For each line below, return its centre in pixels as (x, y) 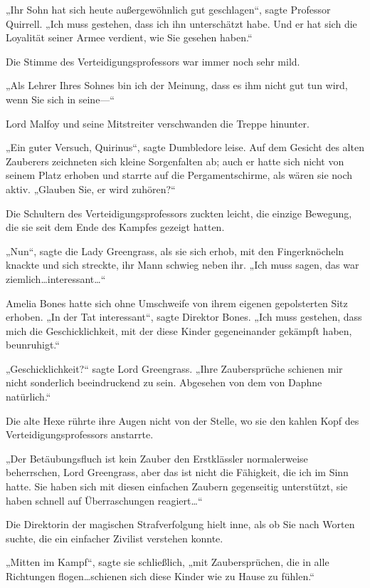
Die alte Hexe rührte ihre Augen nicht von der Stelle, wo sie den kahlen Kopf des (183, 420)
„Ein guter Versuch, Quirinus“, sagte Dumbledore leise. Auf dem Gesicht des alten (185, 147)
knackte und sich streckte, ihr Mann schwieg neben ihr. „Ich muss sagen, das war (183, 265)
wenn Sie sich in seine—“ (60, 99)
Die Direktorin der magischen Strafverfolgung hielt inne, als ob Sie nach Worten (180, 524)
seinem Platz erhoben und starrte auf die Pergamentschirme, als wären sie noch (179, 175)
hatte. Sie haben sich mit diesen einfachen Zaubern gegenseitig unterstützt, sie (177, 486)
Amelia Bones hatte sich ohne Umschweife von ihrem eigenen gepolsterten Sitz (177, 303)
